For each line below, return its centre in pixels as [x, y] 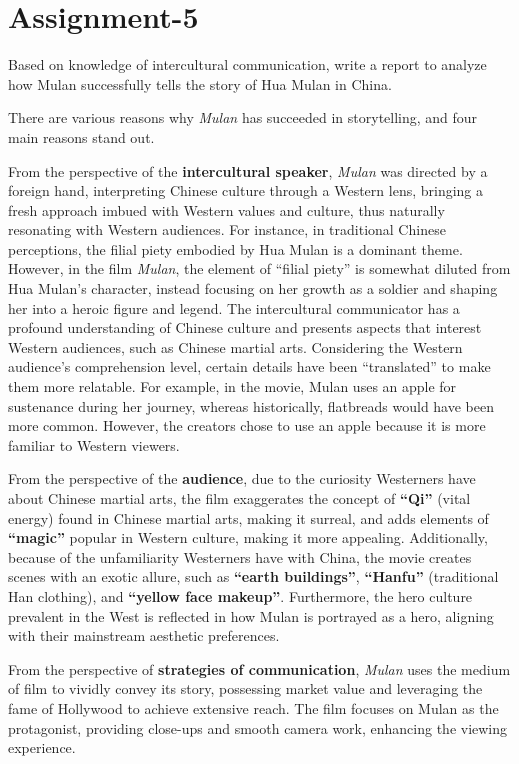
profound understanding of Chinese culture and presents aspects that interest [245, 327]
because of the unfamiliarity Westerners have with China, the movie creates [240, 556]
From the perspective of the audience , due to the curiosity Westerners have [242, 478]
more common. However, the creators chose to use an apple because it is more [247, 425]
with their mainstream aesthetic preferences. [144, 635]
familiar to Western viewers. [94, 444]
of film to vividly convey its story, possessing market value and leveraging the [245, 688]
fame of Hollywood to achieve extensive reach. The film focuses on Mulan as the [253, 707]
